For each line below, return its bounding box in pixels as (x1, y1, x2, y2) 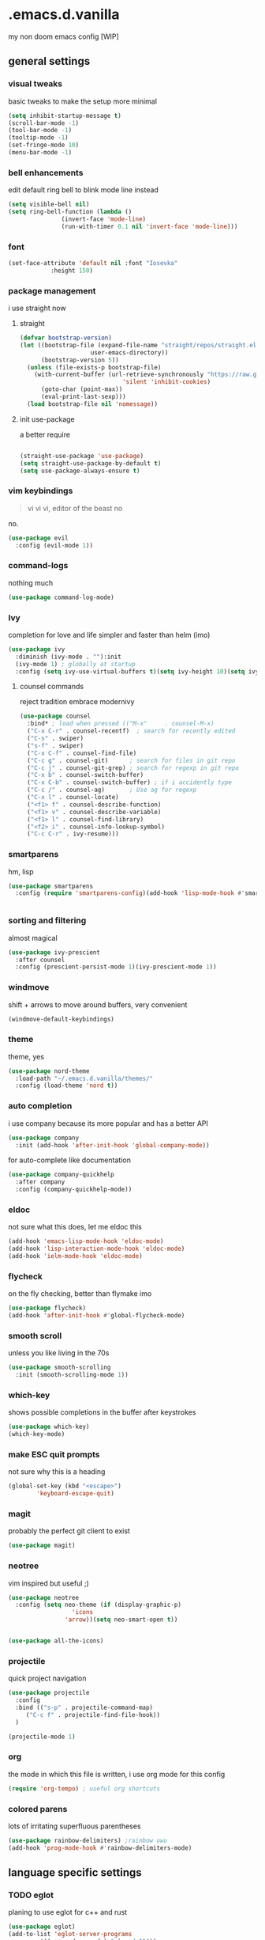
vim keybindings (8, 485, 73, 496)
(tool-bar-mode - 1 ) (8, 127, 73, 135)
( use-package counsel (19, 712, 91, 721)
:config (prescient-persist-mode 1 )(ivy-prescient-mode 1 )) (15, 963, 217, 971)
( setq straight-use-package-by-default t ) (19, 459, 162, 468)
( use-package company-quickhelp (8, 1171, 114, 1179)
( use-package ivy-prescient (8, 948, 101, 957)
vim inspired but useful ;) (8, 1578, 89, 1588)
